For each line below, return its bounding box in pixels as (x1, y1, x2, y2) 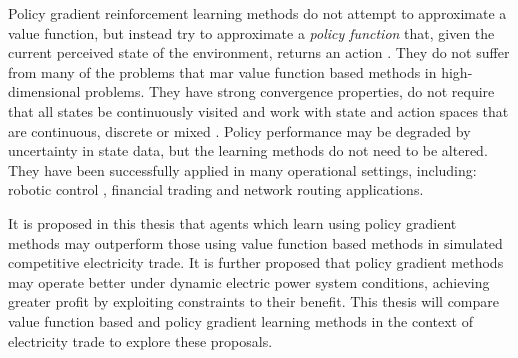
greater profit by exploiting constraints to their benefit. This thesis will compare (8, 291, 500, 312)
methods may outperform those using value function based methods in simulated (8, 232, 503, 253)
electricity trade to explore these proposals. (8, 330, 273, 351)
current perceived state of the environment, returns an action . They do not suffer (8, 42, 510, 63)
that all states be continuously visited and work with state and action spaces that (8, 100, 509, 121)
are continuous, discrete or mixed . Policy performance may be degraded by (8, 120, 471, 141)
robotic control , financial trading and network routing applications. (8, 179, 424, 200)
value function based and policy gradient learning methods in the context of (8, 310, 473, 331)
